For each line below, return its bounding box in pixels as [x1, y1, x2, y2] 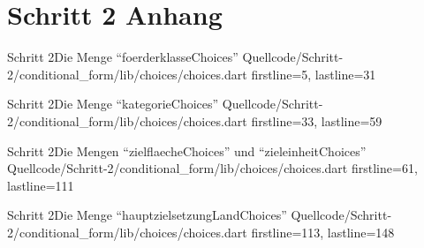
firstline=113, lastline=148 [251, 222, 395, 241]
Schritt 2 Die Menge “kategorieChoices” [7, 94, 219, 113]
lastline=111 [7, 176, 74, 194]
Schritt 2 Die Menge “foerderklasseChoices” [7, 48, 238, 66]
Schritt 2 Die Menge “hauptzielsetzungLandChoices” [7, 206, 287, 224]
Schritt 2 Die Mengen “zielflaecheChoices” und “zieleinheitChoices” [7, 141, 367, 160]
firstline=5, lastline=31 [251, 64, 376, 83]
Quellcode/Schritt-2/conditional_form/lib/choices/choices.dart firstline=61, [7, 159, 418, 177]
